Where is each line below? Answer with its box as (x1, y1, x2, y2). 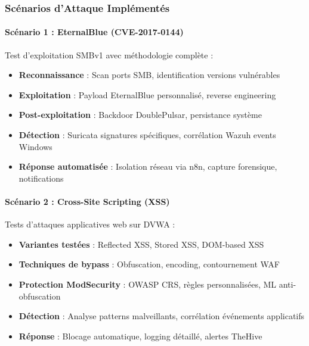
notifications (18, 172, 64, 184)
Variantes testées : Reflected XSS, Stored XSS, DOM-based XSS (18, 238, 264, 250)
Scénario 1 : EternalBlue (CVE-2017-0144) (5, 26, 184, 38)
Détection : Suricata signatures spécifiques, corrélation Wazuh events (18, 129, 276, 141)
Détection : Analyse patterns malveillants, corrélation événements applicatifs (18, 310, 305, 322)
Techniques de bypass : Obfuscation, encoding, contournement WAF (18, 258, 280, 270)
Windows (18, 140, 52, 152)
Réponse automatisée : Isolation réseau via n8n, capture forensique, (18, 160, 277, 173)
